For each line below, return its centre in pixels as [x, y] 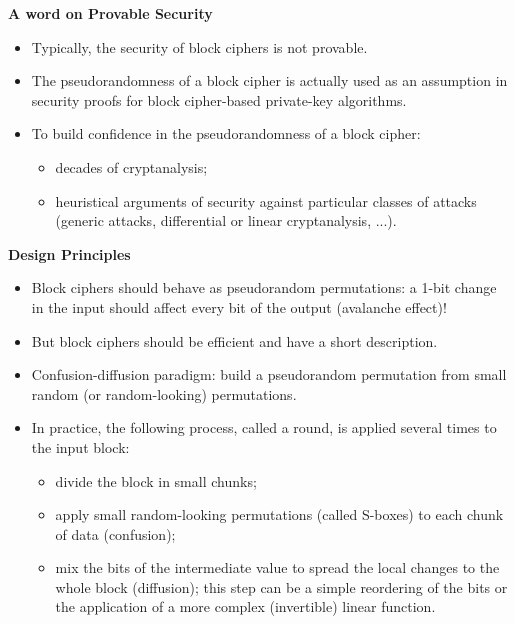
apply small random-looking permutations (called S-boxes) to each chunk [279, 514]
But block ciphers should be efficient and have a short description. [234, 340]
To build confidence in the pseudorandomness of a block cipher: [226, 133]
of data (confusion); [115, 533]
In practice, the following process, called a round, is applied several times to [264, 427]
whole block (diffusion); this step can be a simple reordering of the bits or [281, 586]
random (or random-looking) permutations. [164, 393]
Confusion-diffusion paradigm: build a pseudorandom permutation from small [269, 374]
